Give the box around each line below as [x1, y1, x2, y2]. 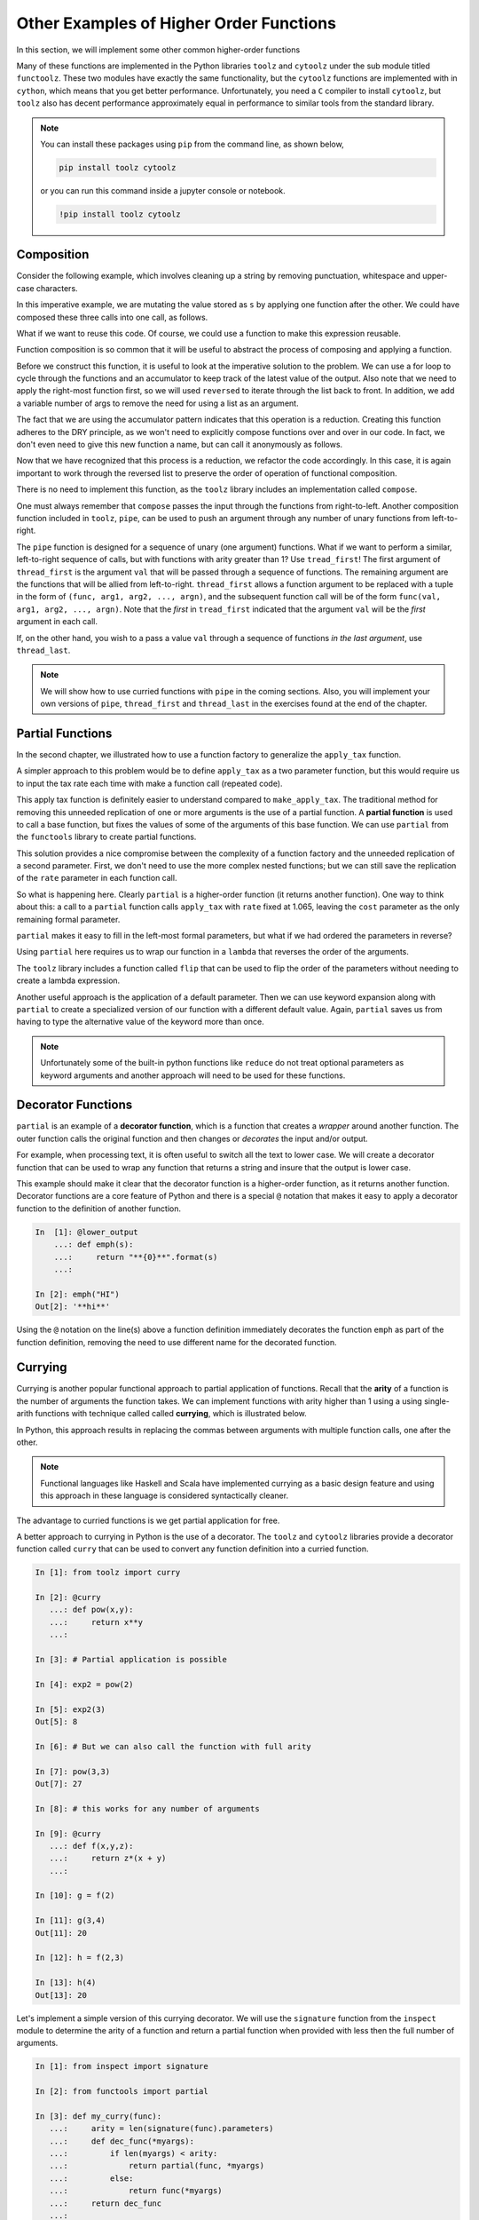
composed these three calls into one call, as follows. [16, 312, 208, 322]
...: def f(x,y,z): [49, 1841, 134, 1851]
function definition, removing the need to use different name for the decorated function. [16, 1336, 337, 1347]
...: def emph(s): [53, 1240, 134, 1249]
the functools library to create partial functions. [16, 831, 197, 843]
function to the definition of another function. [16, 1203, 182, 1214]
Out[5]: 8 [35, 1717, 78, 1726]
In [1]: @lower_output [35, 1226, 139, 1237]
